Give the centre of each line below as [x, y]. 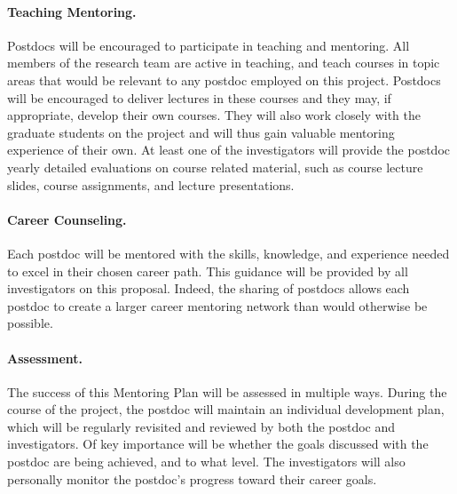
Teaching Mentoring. [72, 11]
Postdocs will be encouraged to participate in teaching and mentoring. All [209, 45]
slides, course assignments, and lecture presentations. [151, 184]
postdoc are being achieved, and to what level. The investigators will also [206, 462]
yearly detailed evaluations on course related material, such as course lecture [215, 167]
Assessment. [45, 358]
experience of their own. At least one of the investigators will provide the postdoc [228, 150]
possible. [30, 323]
